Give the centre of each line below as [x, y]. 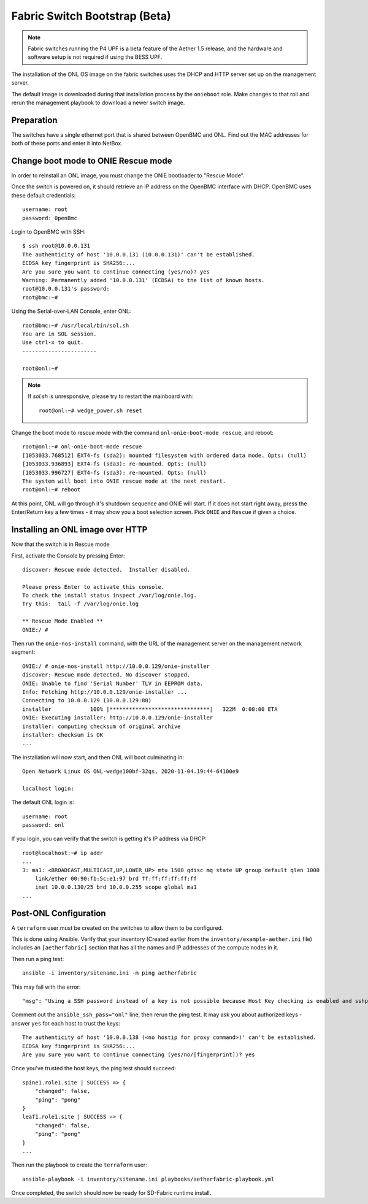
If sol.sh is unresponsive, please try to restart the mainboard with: [111, 396]
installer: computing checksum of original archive [102, 726]
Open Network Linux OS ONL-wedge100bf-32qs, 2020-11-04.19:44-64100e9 [131, 772]
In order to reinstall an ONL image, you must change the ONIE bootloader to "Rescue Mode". [128, 175]
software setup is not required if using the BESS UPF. [95, 57]
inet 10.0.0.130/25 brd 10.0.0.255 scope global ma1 [116, 887]
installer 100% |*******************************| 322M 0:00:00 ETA [150, 709]
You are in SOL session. [59, 334]
